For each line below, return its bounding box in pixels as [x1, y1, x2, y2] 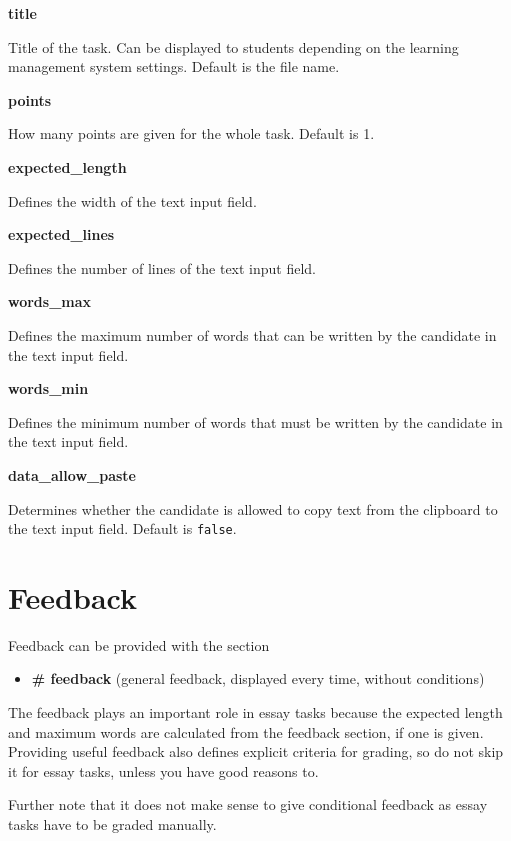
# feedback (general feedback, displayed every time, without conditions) [31, 668, 485, 689]
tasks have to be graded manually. [8, 814, 217, 835]
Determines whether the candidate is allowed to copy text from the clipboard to [8, 498, 498, 519]
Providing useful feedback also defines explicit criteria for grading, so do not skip [8, 741, 504, 762]
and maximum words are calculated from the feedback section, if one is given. [8, 721, 484, 742]
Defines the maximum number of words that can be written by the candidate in [8, 324, 497, 345]
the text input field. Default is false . [8, 518, 237, 539]
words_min [8, 378, 89, 399]
